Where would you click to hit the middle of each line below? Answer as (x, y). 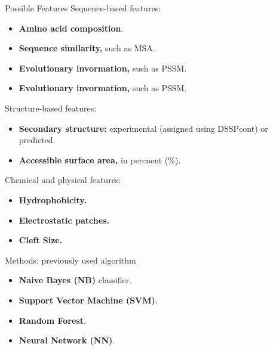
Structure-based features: (51, 108)
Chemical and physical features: (63, 180)
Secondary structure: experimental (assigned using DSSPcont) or (143, 128)
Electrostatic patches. (64, 220)
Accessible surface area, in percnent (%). (100, 159)
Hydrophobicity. (53, 199)
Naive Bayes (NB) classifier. (75, 280)
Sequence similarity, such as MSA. (87, 48)
